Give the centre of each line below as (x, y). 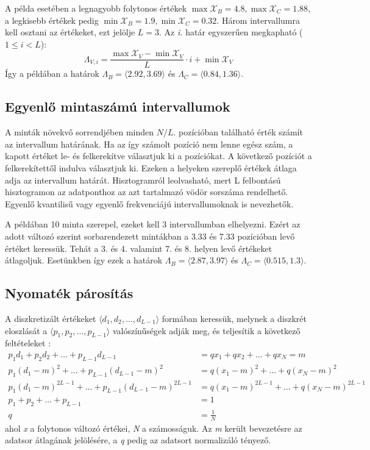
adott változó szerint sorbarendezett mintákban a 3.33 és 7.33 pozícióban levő (150, 236)
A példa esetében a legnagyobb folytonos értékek (96, 8)
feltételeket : (28, 343)
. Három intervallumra (258, 20)
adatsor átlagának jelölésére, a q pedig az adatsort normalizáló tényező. (138, 440)
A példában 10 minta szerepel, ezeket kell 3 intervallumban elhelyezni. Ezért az (153, 224)
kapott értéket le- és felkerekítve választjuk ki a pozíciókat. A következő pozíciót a (158, 156)
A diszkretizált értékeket (51, 318)
